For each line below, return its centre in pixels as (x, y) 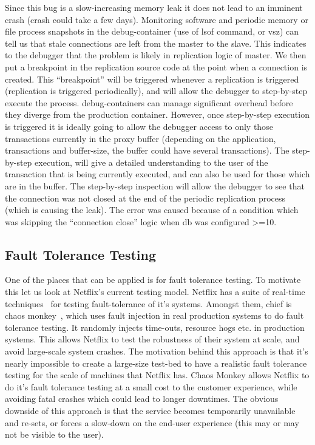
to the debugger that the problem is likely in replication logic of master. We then (156, 55)
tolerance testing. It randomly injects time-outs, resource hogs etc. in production (155, 327)
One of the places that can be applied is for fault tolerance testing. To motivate (153, 280)
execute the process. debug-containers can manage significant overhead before (149, 102)
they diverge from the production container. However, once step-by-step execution (157, 114)
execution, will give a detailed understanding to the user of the (151, 162)
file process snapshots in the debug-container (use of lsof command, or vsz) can (152, 31)
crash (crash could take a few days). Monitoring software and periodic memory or (157, 19)
